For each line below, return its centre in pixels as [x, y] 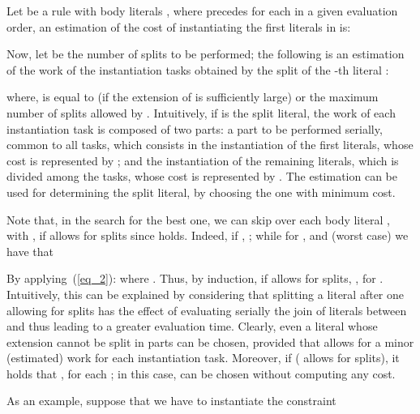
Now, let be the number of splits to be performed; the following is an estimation [206, 54]
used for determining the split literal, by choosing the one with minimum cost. [201, 192]
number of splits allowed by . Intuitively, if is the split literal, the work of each [201, 112]
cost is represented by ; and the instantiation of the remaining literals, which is [203, 160]
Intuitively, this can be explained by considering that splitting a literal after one [206, 294]
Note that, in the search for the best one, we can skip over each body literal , [198, 219]
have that [30, 251]
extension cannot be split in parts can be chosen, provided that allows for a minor [210, 341]
